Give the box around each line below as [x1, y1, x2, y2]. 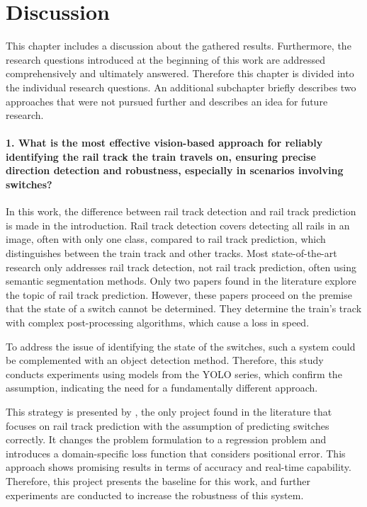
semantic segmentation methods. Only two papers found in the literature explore [6, 273, 356, 288]
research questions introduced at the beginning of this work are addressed [6, 52, 326, 67]
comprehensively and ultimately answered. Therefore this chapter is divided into [6, 66, 354, 81]
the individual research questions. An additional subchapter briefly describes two [6, 79, 356, 94]
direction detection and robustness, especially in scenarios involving [6, 163, 344, 178]
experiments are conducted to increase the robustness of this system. [6, 487, 304, 502]
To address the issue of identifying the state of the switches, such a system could [6, 338, 356, 353]
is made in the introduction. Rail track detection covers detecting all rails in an [6, 217, 350, 232]
